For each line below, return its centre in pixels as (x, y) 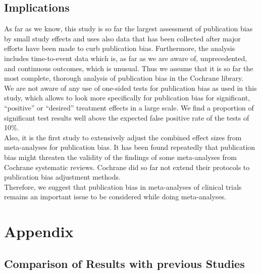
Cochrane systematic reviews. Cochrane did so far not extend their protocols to (127, 167)
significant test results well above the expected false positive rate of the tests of (127, 117)
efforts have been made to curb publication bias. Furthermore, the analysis (120, 48)
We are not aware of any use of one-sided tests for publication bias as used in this (130, 88)
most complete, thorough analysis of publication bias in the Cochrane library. (124, 78)
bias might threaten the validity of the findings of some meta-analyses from (120, 157)
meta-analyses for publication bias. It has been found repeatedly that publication (130, 147)
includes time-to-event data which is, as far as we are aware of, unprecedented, (126, 58)
